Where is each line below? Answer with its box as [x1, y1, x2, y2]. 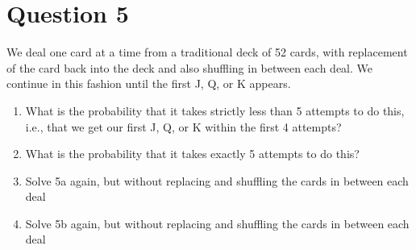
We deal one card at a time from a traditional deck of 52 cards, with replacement [6, 44, 408, 60]
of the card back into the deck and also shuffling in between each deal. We [6, 59, 372, 76]
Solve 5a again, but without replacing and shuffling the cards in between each [25, 172, 409, 189]
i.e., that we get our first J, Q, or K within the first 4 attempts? [25, 118, 342, 135]
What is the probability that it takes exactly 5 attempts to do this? [25, 145, 360, 162]
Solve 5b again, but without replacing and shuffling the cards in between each [25, 215, 410, 231]
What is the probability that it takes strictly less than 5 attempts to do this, [25, 102, 405, 119]
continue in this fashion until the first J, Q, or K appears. [6, 75, 291, 92]
